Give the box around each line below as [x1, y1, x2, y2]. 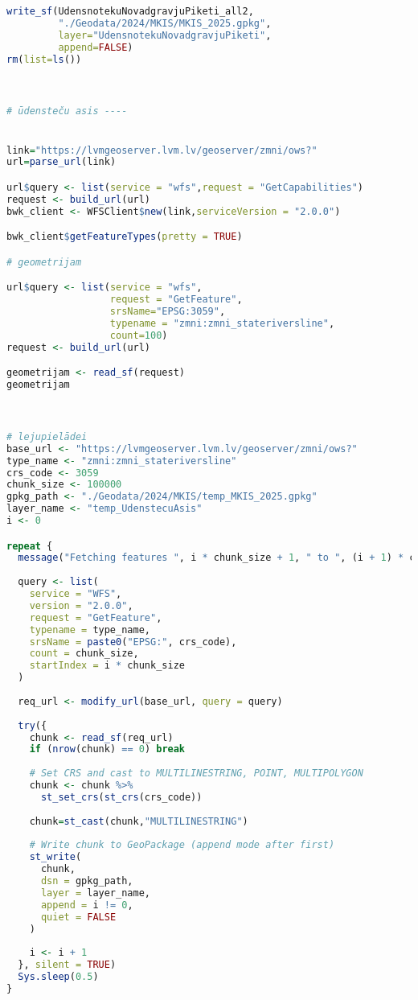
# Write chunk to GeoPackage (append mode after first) [29, 839, 335, 851]
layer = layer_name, [40, 887, 150, 899]
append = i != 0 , [40, 899, 133, 911]
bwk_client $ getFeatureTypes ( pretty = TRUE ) [6, 231, 243, 243]
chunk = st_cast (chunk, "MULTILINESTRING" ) [29, 815, 248, 827]
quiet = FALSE [40, 911, 117, 923]
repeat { [6, 540, 53, 552]
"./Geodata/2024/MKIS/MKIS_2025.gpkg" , [58, 17, 272, 29]
